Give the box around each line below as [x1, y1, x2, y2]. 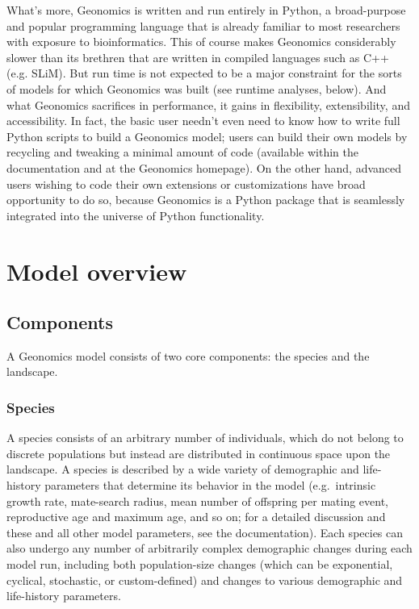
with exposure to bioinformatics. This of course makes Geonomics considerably [6, 33, 396, 50]
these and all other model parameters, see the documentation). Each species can [6, 523, 404, 540]
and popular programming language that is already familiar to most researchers [6, 17, 400, 34]
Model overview [6, 254, 187, 287]
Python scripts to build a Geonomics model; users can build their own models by [6, 127, 408, 144]
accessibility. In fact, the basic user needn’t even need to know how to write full [6, 112, 400, 129]
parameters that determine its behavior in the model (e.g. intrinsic [44, 477, 376, 494]
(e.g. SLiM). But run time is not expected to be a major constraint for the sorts [6, 65, 402, 81]
